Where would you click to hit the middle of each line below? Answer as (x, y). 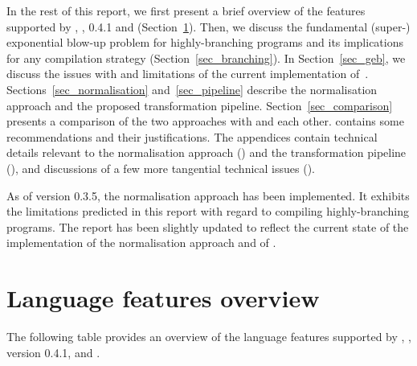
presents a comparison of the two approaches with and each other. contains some (205, 121)
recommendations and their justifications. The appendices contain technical (192, 136)
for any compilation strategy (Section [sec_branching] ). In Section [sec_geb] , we (206, 58)
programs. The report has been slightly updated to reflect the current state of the (208, 226)
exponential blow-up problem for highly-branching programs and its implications (205, 42)
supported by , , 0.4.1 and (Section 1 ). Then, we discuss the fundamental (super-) (208, 26)
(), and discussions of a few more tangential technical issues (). (161, 168)
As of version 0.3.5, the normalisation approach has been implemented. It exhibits (208, 195)
